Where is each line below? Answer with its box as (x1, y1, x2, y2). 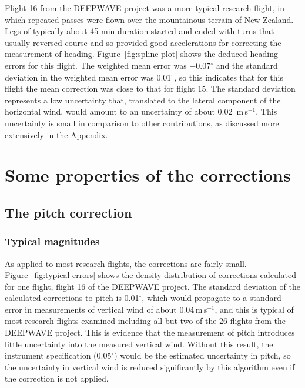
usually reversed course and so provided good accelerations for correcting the (5, 36, 281, 48)
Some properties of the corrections (5, 163, 291, 187)
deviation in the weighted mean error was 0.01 (5, 71, 172, 83)
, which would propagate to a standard (142, 292, 281, 304)
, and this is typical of (214, 303, 294, 315)
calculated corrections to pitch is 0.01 (5, 292, 139, 304)
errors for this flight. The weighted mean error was (5, 59, 187, 71)
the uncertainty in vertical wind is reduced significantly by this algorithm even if (5, 360, 295, 373)
